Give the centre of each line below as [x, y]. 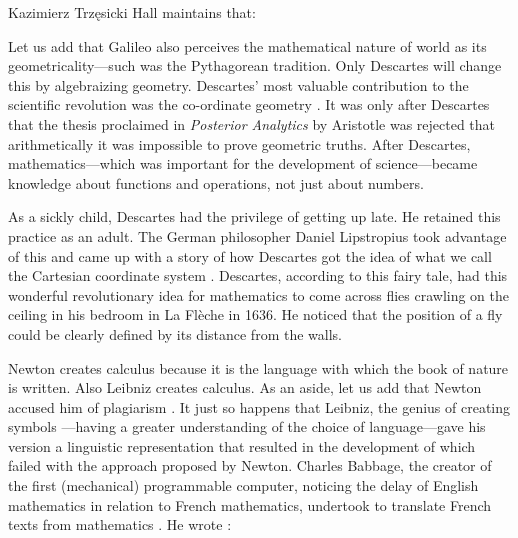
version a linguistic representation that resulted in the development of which [242, 445]
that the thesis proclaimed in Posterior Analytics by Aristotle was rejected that [252, 123]
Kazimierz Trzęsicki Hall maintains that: [132, 12]
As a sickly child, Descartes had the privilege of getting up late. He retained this [254, 216]
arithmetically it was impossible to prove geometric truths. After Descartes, [239, 143]
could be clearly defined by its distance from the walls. [175, 333]
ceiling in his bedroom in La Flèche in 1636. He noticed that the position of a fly [255, 314]
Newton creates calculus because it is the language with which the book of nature [258, 367]
